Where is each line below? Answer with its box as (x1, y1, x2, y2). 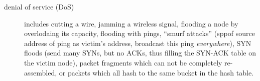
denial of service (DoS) (4, 1, 74, 11)
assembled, (24, 67, 57, 77)
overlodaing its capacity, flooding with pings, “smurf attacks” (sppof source (24, 28, 255, 38)
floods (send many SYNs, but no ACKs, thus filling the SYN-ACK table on (24, 47, 256, 58)
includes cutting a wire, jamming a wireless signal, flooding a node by (24, 18, 238, 28)
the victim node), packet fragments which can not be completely (24, 57, 222, 67)
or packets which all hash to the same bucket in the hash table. (59, 67, 254, 77)
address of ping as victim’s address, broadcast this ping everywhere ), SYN (24, 37, 251, 48)
